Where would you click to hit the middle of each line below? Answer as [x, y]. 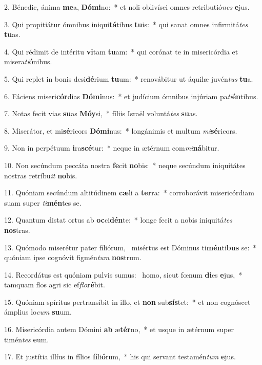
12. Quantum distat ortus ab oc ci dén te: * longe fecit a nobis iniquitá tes [118, 220]
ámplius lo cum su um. [38, 312]
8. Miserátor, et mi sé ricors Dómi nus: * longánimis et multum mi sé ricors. [121, 130]
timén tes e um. [27, 339]
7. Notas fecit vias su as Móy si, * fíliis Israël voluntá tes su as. [101, 113]
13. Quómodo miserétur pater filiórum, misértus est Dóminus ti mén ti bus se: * [130, 247]
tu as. [12, 34]
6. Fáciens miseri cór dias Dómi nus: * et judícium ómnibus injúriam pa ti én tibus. [131, 96]
